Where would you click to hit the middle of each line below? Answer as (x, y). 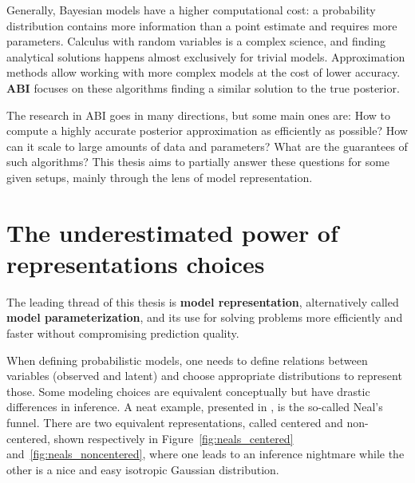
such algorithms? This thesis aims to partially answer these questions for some (198, 162)
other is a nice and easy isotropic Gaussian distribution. (143, 469)
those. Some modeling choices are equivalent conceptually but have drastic (188, 391)
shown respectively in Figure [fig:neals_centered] (174, 438)
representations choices (136, 263)
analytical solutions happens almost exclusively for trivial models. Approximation (206, 56)
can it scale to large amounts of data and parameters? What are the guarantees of (207, 146)
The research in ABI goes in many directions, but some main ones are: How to (198, 115)
